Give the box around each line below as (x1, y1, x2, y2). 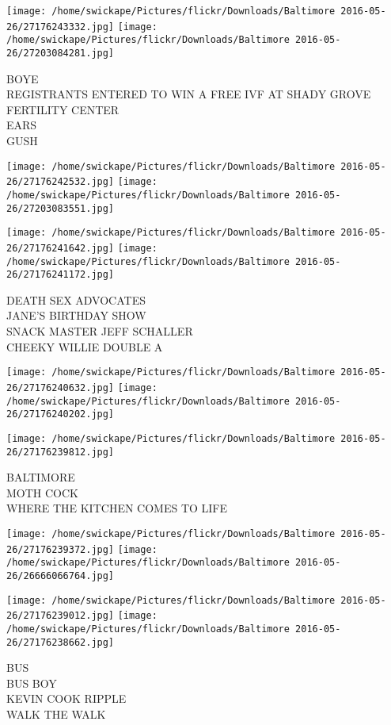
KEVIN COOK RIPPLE (6, 690, 127, 707)
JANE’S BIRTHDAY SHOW (6, 307, 146, 324)
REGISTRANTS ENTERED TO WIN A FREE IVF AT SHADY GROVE (6, 86, 371, 102)
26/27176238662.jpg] (6, 636, 115, 648)
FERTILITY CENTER (6, 101, 120, 117)
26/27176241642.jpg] (6, 242, 115, 254)
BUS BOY (6, 674, 57, 691)
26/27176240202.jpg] (6, 409, 115, 420)
